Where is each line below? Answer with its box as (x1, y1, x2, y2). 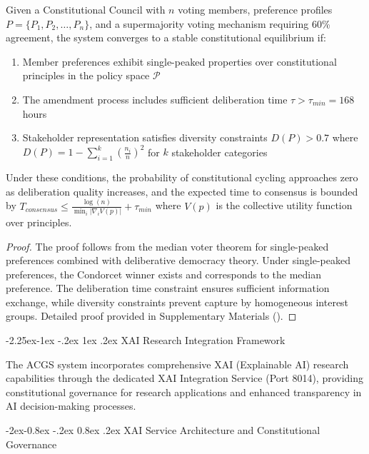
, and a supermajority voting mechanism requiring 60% (89, 16, 330, 31)
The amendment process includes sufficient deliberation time (22, 91, 288, 106)
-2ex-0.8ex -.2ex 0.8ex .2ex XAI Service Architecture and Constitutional (6, 423, 320, 438)
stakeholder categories (171, 144, 268, 159)
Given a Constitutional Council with (6, 2, 166, 16)
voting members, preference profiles (178, 2, 333, 16)
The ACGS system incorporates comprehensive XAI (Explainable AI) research (6, 356, 349, 371)
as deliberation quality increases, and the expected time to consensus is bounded (6, 183, 358, 198)
